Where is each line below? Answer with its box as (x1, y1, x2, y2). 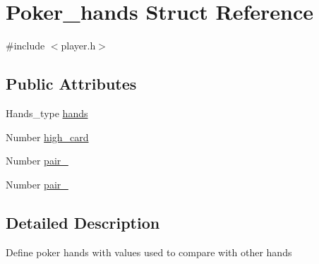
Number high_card (6, 129, 89, 144)
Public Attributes (6, 73, 137, 95)
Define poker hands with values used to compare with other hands (6, 244, 292, 259)
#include (6, 38, 45, 53)
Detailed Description (6, 211, 160, 233)
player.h (61, 38, 96, 53)
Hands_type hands (6, 105, 88, 120)
